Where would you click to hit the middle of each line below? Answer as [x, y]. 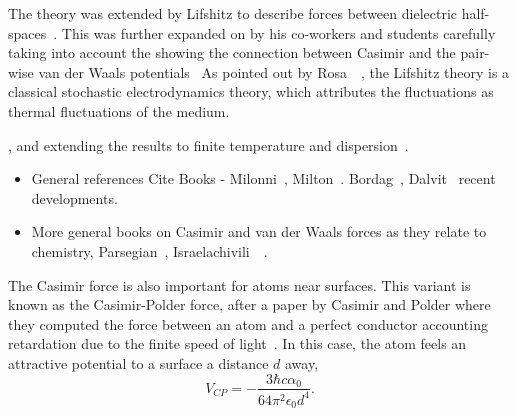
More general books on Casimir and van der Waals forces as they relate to [259, 231]
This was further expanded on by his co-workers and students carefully [278, 32]
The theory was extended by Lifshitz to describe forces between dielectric [232, 13]
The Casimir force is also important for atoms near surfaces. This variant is [239, 284]
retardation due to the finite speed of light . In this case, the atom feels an [237, 343]
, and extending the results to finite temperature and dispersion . [208, 144]
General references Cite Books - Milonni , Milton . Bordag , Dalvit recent [263, 178]
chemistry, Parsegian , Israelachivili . [149, 250]
